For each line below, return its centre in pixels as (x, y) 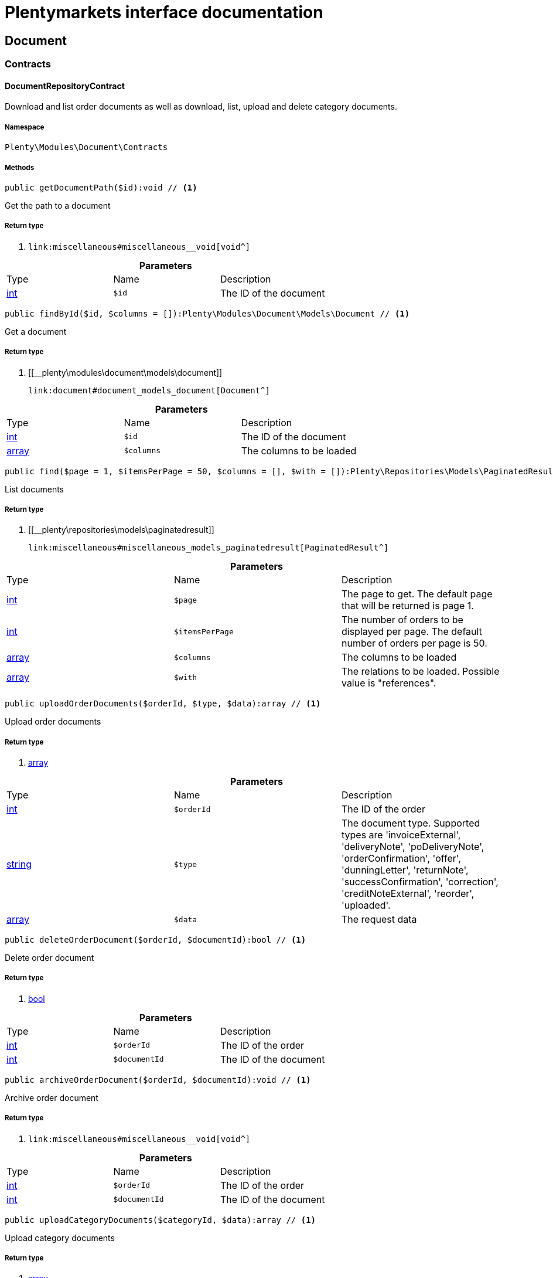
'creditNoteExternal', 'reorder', (408, 894)
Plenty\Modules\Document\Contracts (86, 147)
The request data (379, 920)
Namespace (25, 127)
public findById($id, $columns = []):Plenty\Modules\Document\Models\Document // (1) (207, 313)
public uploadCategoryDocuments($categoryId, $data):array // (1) (161, 1220)
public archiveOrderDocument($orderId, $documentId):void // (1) (158, 1080)
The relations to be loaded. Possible (420, 672)
